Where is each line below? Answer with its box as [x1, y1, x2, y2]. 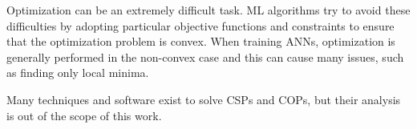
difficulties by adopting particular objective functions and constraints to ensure [6, 17, 395, 34]
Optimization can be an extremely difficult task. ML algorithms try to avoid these [6, 2, 411, 18]
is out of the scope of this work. [6, 107, 162, 123]
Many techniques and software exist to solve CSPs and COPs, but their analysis [6, 91, 401, 107]
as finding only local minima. [6, 64, 149, 81]
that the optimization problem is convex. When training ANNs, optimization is [6, 33, 395, 50]
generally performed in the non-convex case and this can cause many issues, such [6, 48, 404, 65]
